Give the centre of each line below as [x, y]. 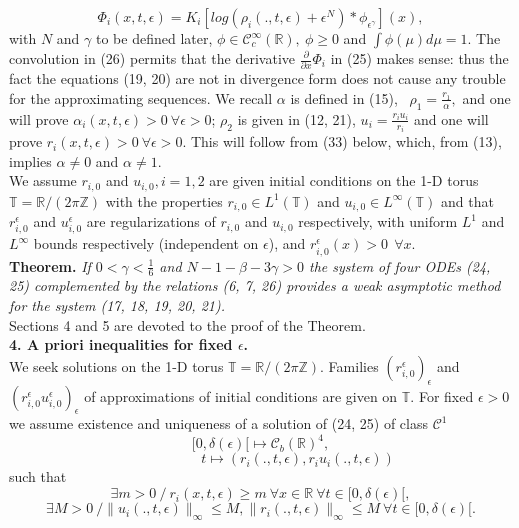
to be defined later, [154, 38]
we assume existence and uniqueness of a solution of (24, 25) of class [219, 423]
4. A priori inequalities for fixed [121, 344]
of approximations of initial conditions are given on [241, 395]
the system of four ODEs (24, [400, 265]
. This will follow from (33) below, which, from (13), [342, 141]
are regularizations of [151, 221]
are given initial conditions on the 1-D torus [344, 180]
